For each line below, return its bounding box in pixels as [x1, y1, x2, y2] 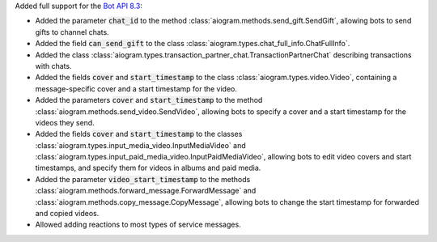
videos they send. [35, 117, 95, 127]
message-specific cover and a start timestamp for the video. [35, 83, 238, 93]
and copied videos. [35, 209, 100, 219]
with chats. [35, 61, 72, 70]
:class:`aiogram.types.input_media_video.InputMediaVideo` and [35, 140, 246, 150]
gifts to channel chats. [35, 27, 109, 36]
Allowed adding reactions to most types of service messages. [35, 219, 242, 230]
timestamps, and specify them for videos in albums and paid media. [35, 163, 261, 173]
